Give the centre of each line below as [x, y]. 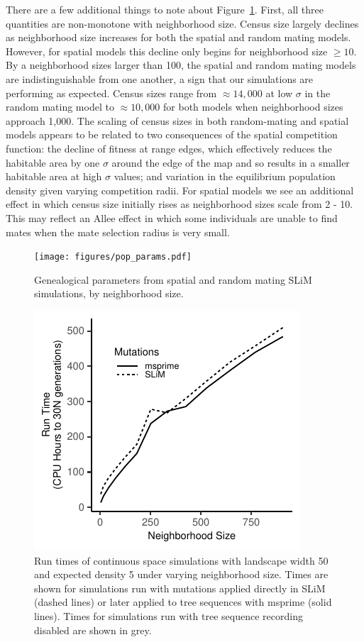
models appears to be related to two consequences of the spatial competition [172, 134]
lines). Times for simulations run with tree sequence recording [169, 615]
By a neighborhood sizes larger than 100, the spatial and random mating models [181, 65]
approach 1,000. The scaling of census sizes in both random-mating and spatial [177, 120]
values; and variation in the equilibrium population [225, 176]
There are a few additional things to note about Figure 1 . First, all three [165, 9]
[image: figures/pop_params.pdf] [113, 257]
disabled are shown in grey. [93, 630]
